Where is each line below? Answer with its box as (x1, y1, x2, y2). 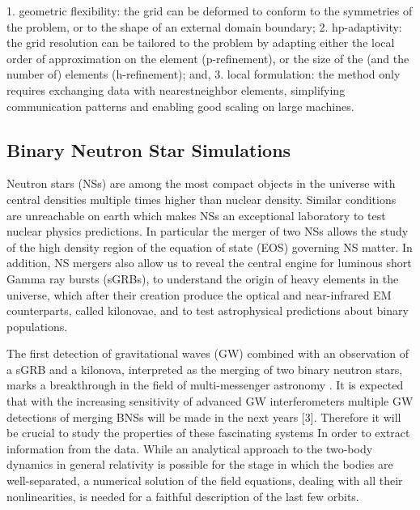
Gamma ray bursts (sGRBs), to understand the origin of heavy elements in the (6, 270, 399, 287)
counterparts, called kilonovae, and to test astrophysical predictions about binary (6, 302, 409, 319)
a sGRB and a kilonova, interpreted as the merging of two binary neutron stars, (6, 360, 403, 377)
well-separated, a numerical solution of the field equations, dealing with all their (6, 472, 403, 489)
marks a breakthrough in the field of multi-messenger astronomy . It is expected (6, 376, 404, 393)
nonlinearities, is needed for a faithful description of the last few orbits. (6, 487, 359, 504)
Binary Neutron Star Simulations (6, 137, 291, 162)
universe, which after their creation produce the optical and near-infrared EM (6, 286, 392, 303)
